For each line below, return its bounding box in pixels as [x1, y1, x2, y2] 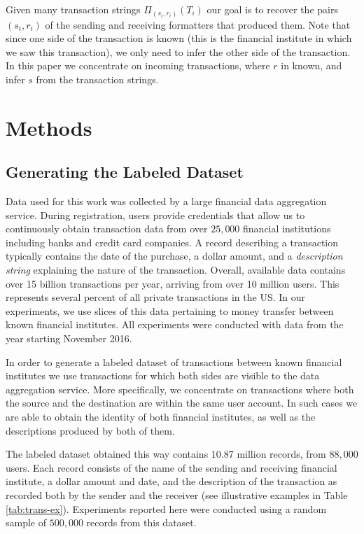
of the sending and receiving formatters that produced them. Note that [45, 17, 351, 31]
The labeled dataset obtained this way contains [6, 447, 209, 461]
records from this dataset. [86, 515, 197, 530]
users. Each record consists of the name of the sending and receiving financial [6, 460, 337, 475]
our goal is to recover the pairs [206, 2, 338, 16]
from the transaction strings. [36, 71, 159, 86]
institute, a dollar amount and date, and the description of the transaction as [6, 474, 337, 489]
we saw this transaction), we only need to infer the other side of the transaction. [6, 44, 351, 59]
